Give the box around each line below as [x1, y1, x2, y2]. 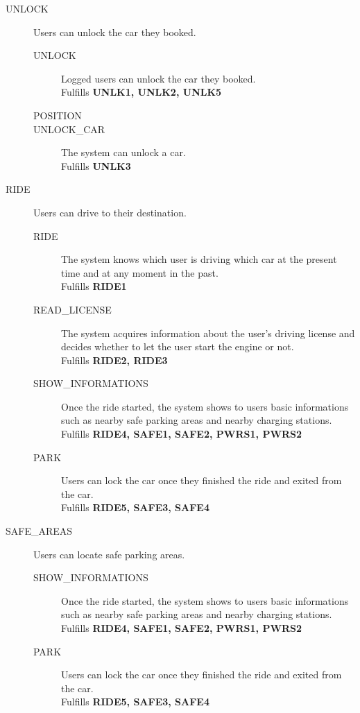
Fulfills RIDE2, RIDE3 [61, 352, 168, 367]
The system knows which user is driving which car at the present [61, 252, 337, 266]
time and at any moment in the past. [61, 265, 218, 280]
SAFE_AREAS [6, 524, 73, 538]
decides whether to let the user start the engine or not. [61, 339, 294, 354]
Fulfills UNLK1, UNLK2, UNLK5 [61, 85, 222, 99]
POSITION [33, 108, 82, 122]
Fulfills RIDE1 [61, 279, 127, 293]
